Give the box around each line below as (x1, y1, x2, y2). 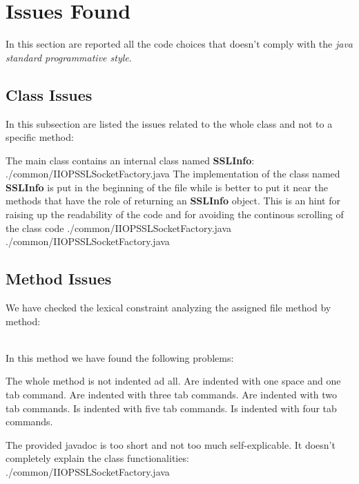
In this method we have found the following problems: (6, 350, 234, 365)
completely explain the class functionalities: (6, 451, 189, 465)
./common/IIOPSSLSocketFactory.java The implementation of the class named (6, 166, 340, 181)
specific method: (6, 130, 74, 144)
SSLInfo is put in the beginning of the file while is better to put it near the (6, 180, 328, 194)
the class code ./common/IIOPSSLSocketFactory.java (6, 220, 232, 235)
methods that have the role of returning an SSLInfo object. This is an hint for (6, 193, 340, 208)
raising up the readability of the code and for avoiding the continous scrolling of (6, 207, 344, 222)
